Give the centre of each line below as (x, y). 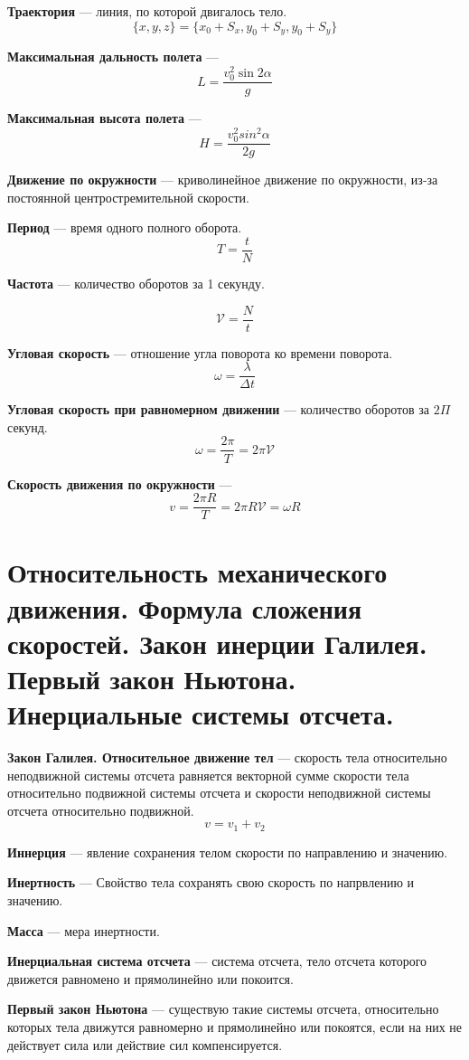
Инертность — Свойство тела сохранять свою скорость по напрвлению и (211, 882)
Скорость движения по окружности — (120, 483)
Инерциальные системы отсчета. (201, 714)
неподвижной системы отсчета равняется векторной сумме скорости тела (208, 775)
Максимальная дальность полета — (113, 57)
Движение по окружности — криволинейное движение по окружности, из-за (223, 180)
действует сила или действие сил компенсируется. (145, 1044)
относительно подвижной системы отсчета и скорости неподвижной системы (219, 793)
